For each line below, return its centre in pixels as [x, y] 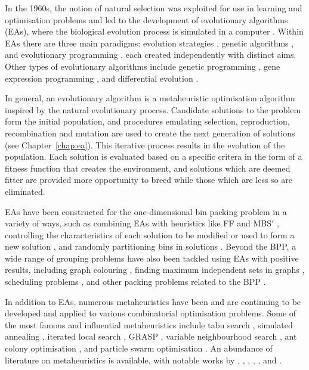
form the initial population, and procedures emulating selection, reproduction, [147, 121]
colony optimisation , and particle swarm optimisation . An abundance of [139, 348]
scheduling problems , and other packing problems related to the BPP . [135, 282]
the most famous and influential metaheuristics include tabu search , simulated [149, 324]
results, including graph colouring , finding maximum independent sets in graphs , [155, 270]
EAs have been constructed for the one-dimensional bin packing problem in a [146, 211]
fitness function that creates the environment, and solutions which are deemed [148, 168]
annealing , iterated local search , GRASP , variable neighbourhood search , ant [151, 336]
